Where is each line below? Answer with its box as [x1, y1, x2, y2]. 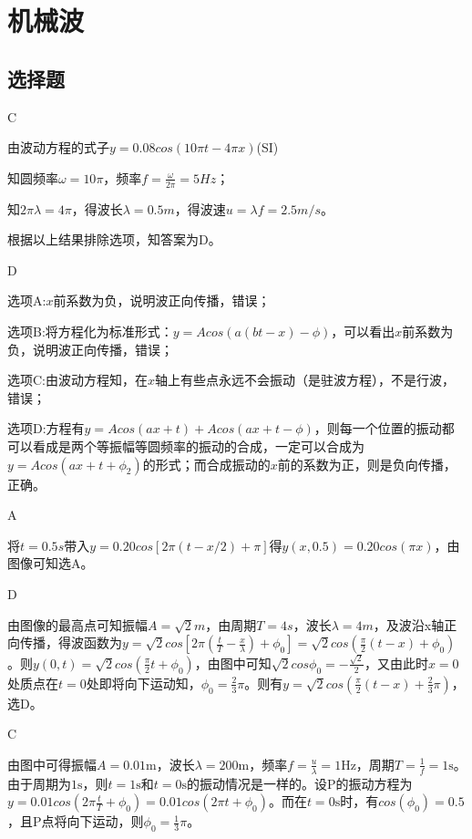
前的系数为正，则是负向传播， [277, 454, 457, 473]
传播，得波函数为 [19, 633, 122, 652]
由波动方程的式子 [7, 138, 109, 157]
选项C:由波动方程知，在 [7, 370, 148, 389]
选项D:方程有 [7, 419, 85, 438]
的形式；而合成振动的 [142, 454, 271, 473]
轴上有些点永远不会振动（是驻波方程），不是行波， [155, 370, 456, 389]
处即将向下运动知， [86, 673, 201, 692]
